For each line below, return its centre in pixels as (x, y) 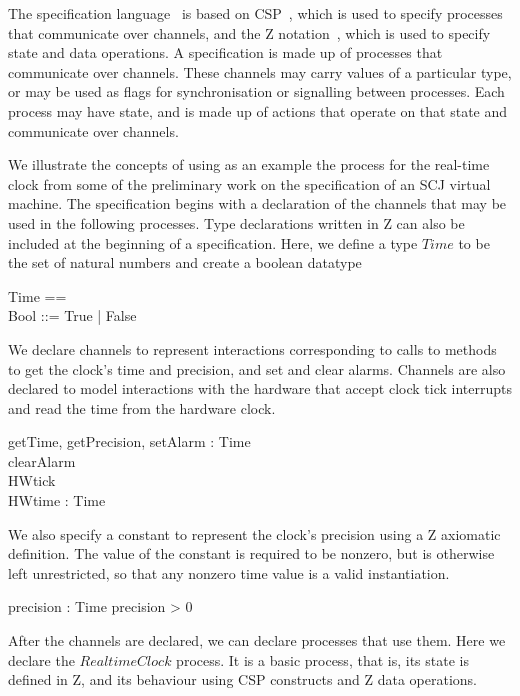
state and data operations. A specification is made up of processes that (225, 52)
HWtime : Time (57, 500)
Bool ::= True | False (72, 315)
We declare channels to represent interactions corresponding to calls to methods (252, 348)
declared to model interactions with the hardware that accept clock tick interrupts (260, 388)
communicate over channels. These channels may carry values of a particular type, (260, 71)
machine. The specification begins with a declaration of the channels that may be (257, 203)
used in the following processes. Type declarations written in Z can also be (236, 222)
